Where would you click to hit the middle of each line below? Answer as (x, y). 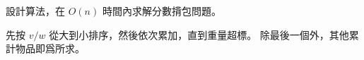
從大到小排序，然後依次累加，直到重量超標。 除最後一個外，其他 (199, 34)
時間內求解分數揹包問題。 (162, 11)
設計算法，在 (35, 11)
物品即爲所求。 (50, 48)
